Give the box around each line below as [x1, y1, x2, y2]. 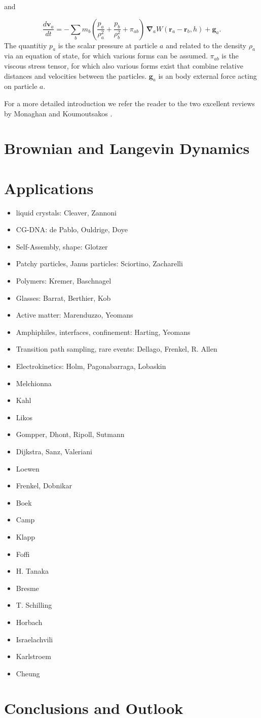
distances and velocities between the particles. [4, 70, 147, 81]
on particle [4, 81, 38, 91]
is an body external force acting [158, 70, 257, 81]
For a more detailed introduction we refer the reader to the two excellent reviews [4, 98, 255, 108]
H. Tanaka [16, 566, 49, 576]
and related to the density [166, 40, 246, 50]
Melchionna [16, 378, 52, 388]
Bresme [16, 582, 39, 593]
